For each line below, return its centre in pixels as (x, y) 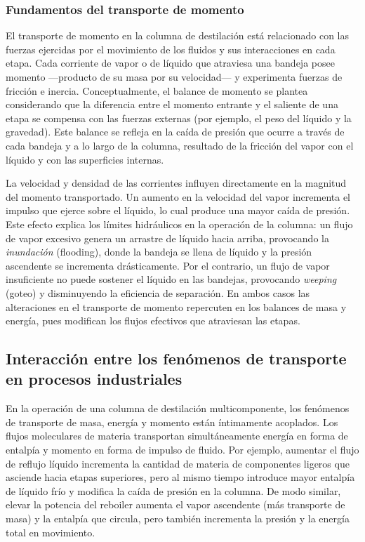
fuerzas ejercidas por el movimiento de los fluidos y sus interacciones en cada (171, 49)
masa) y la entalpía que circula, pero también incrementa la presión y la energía (178, 518)
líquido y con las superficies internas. (85, 159)
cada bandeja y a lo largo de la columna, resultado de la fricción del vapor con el (180, 145)
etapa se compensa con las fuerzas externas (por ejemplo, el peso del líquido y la (179, 118)
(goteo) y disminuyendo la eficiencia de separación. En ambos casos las (158, 292)
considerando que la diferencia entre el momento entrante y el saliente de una (172, 104)
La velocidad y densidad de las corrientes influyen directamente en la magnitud (176, 183)
